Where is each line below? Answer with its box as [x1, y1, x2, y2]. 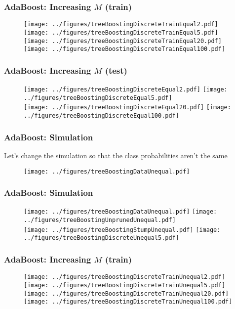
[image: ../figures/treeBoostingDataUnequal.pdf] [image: [24, 208, 217, 216]
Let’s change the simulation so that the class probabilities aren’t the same [4, 150, 228, 160]
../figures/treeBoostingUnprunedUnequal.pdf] [24, 217, 176, 224]
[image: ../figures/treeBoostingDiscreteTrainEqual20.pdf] [24, 37, 222, 44]
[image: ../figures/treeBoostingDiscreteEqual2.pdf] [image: [24, 86, 228, 93]
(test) [105, 64, 127, 76]
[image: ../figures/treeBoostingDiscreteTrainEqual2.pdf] [24, 21, 218, 28]
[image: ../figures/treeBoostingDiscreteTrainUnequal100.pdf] [24, 298, 233, 306]
